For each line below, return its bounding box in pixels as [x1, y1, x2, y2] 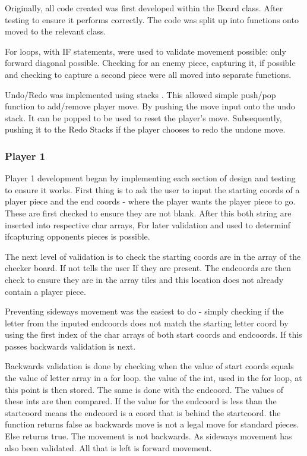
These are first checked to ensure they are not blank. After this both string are [5, 206, 292, 219]
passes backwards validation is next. [5, 339, 136, 352]
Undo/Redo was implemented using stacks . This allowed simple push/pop [5, 88, 276, 100]
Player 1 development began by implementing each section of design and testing [5, 172, 296, 184]
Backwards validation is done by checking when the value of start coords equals [5, 360, 294, 372]
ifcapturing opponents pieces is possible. [5, 230, 150, 243]
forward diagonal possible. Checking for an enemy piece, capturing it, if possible [5, 56, 296, 69]
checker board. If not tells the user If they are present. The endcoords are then [5, 262, 291, 274]
